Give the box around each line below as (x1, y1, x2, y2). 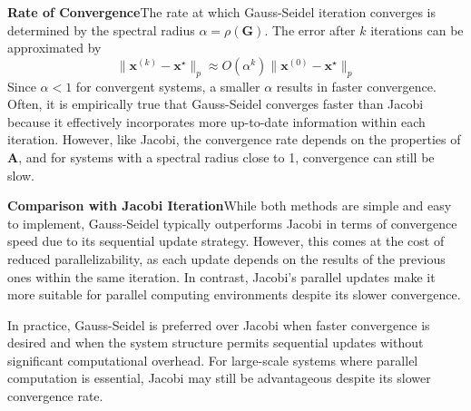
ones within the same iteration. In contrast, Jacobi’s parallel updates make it (7, 267, 436, 286)
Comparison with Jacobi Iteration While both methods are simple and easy (7, 196, 452, 215)
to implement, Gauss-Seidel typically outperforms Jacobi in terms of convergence (7, 213, 457, 232)
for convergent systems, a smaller (75, 76, 260, 95)
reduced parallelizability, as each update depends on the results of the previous (7, 249, 446, 268)
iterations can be (370, 20, 464, 39)
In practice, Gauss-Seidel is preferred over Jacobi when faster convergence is (7, 315, 430, 334)
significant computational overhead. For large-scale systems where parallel (7, 350, 418, 369)
